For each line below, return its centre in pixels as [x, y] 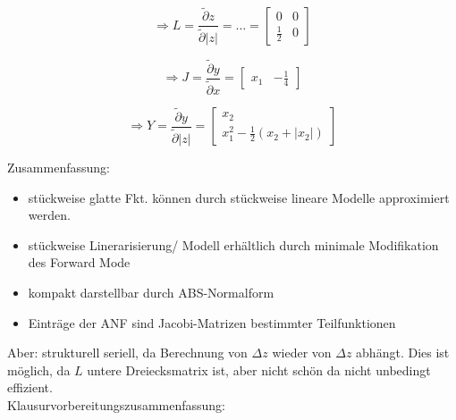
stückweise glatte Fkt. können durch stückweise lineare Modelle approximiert [239, 197]
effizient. [30, 387]
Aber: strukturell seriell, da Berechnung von [127, 353]
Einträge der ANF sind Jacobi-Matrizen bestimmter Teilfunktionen [212, 322]
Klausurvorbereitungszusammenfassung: [116, 404]
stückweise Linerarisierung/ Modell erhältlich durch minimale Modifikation [233, 244]
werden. [49, 215]
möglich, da [39, 370]
